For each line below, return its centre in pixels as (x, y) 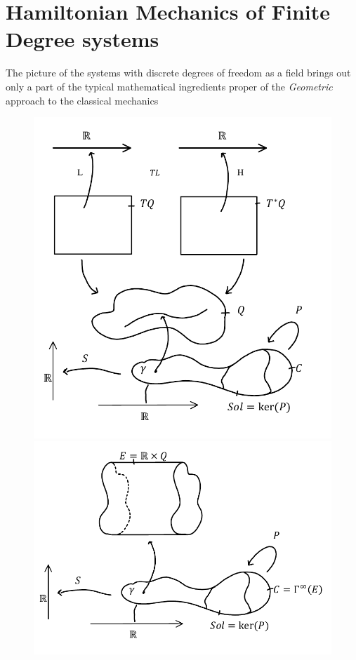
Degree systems (83, 39)
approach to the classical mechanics (82, 100)
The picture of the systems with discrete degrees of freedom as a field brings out (178, 73)
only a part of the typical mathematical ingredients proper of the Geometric (169, 86)
